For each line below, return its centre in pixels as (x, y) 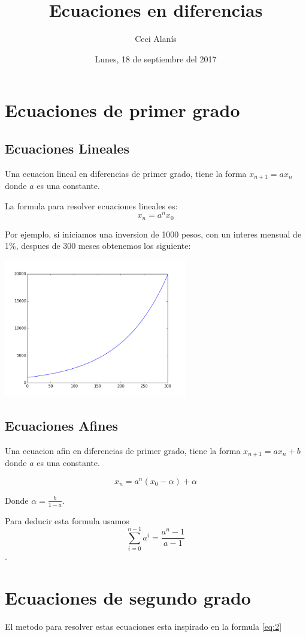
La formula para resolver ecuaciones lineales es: (91, 205)
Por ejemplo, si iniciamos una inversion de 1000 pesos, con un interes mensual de (153, 234)
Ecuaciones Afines (62, 425)
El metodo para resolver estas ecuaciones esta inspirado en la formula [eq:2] (143, 626)
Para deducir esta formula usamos (67, 520)
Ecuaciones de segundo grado (128, 597)
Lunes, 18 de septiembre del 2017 (156, 58)
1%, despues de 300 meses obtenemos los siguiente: (98, 246)
